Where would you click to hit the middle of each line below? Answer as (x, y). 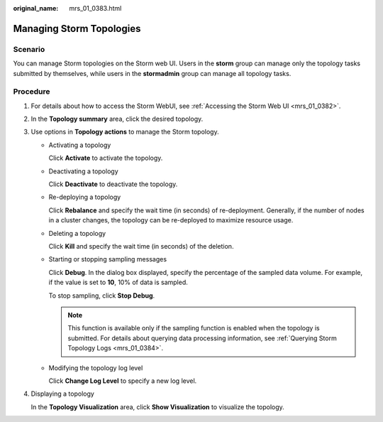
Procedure (32, 92)
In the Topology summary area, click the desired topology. (117, 119)
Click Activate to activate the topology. (106, 158)
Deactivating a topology (83, 171)
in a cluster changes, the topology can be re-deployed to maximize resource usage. (171, 220)
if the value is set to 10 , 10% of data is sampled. (118, 282)
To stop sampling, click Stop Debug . (102, 296)
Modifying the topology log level (96, 368)
